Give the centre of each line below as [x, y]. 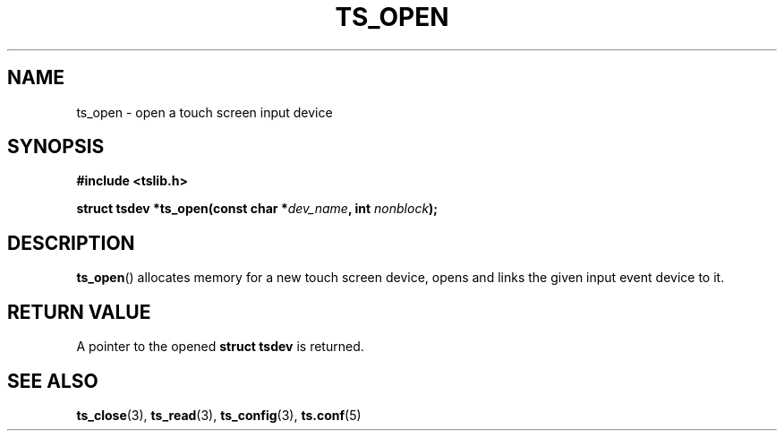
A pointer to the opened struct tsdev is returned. [220, 347]
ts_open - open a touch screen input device [205, 112]
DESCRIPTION [71, 243]
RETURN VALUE [79, 312]
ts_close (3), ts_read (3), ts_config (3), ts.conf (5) [219, 415]
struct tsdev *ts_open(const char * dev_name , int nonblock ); [257, 209]
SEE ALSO [53, 381]
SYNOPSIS [56, 147]
